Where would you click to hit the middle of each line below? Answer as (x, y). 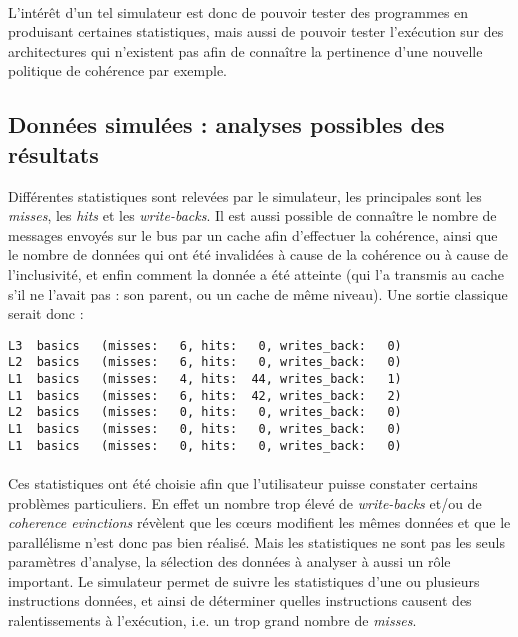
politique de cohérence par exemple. (118, 70)
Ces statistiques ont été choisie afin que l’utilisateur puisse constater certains (243, 482)
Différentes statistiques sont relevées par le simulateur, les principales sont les (245, 195)
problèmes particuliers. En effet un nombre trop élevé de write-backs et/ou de (245, 502)
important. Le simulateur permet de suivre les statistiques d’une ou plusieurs (244, 580)
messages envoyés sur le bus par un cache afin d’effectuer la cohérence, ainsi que (253, 234)
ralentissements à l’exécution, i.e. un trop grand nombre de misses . (212, 620)
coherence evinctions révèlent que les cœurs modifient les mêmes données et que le (259, 522)
